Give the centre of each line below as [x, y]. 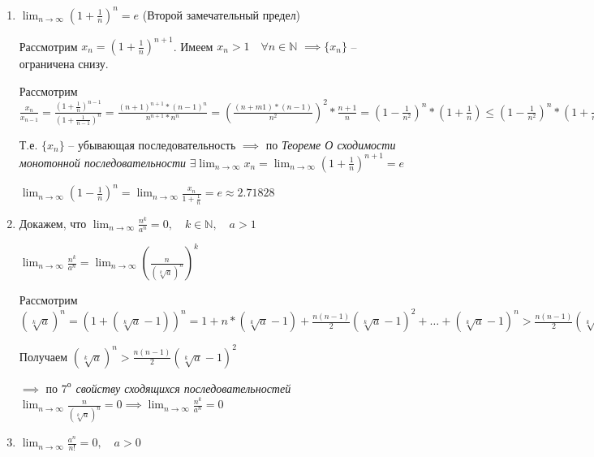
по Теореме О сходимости [331, 144]
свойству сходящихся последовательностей [183, 388]
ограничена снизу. [64, 63]
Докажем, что [53, 223]
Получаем [43, 356]
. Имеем [193, 45]
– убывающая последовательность [152, 144]
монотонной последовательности [103, 162]
